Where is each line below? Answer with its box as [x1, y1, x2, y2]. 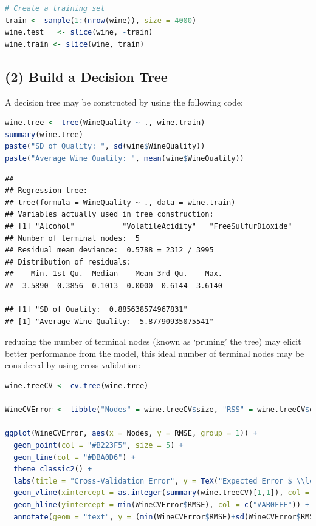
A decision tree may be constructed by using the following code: [5, 95, 243, 108]
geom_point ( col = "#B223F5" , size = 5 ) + [13, 441, 184, 450]
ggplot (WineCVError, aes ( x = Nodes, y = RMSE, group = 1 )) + [5, 429, 258, 438]
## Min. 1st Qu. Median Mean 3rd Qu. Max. [5, 269, 222, 278]
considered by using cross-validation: [5, 359, 141, 371]
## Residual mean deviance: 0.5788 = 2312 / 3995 [5, 246, 214, 255]
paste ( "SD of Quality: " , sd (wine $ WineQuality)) [5, 142, 205, 151]
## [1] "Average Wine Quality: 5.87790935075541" [5, 317, 214, 326]
